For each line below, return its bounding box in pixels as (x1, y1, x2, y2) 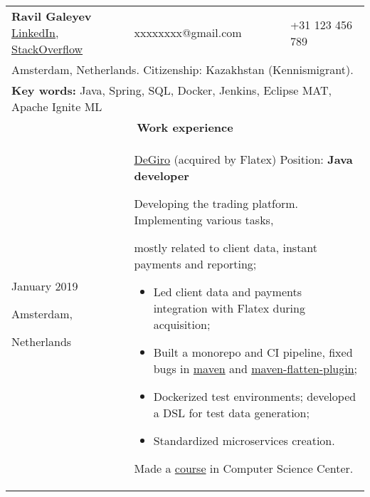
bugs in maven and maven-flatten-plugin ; (153, 360, 358, 377)
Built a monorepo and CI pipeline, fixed (153, 344, 353, 360)
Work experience (137, 119, 233, 135)
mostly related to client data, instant (134, 239, 318, 256)
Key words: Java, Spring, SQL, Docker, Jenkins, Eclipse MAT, (11, 82, 332, 98)
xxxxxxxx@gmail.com (134, 24, 242, 41)
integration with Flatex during (153, 300, 305, 316)
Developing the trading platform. (134, 195, 299, 211)
